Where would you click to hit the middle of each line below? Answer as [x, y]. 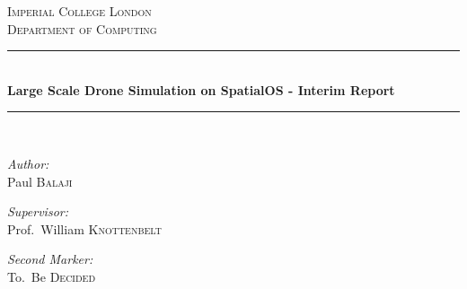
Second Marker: [50, 259]
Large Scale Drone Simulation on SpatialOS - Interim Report [201, 89]
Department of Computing [82, 28]
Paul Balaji [40, 181]
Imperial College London [79, 11]
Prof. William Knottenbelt [84, 228]
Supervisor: [38, 211]
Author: [28, 163]
